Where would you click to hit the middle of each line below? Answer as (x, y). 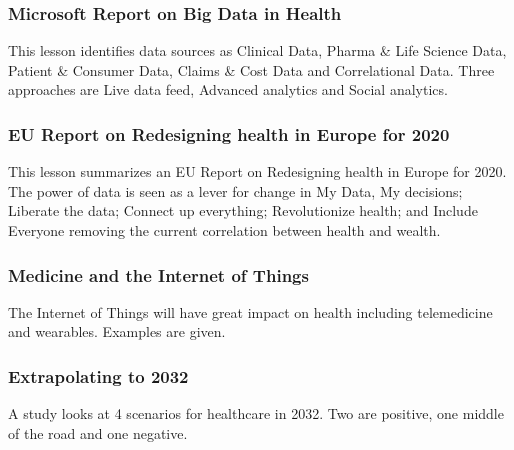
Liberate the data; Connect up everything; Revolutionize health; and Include (243, 210)
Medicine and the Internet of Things (158, 274)
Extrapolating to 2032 (98, 375)
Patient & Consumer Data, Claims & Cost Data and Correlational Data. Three (251, 69)
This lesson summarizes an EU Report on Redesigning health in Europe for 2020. (257, 171)
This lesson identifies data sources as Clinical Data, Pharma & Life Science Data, (257, 50)
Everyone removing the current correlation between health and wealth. (224, 230)
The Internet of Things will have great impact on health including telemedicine (250, 311)
